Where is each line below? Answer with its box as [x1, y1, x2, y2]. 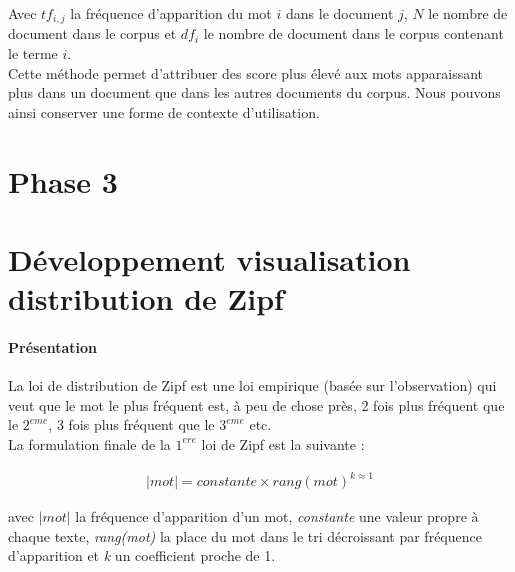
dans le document [285, 3, 394, 23]
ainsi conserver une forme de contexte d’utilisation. [8, 101, 320, 122]
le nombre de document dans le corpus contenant [203, 23, 504, 44]
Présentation [8, 336, 98, 357]
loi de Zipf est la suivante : [201, 433, 365, 454]
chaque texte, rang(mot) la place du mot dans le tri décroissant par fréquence [8, 525, 482, 546]
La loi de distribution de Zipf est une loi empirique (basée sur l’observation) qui [8, 375, 497, 396]
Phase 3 [8, 160, 118, 201]
